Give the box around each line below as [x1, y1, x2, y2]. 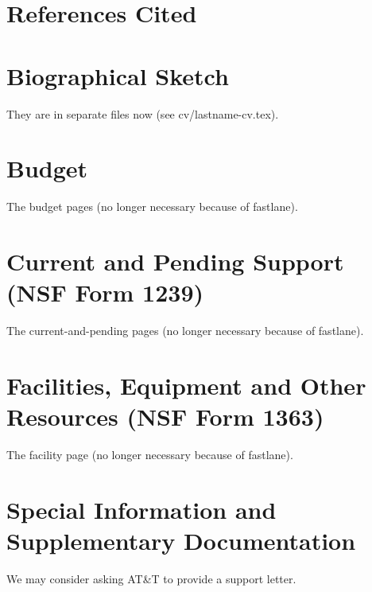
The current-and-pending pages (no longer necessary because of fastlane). [6, 322, 364, 339]
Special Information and [6, 493, 277, 525]
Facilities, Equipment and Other [6, 368, 366, 401]
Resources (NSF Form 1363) [6, 400, 324, 433]
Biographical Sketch [6, 59, 229, 92]
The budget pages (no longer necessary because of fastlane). [6, 198, 298, 215]
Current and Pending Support [6, 245, 344, 277]
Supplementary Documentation [6, 524, 356, 556]
